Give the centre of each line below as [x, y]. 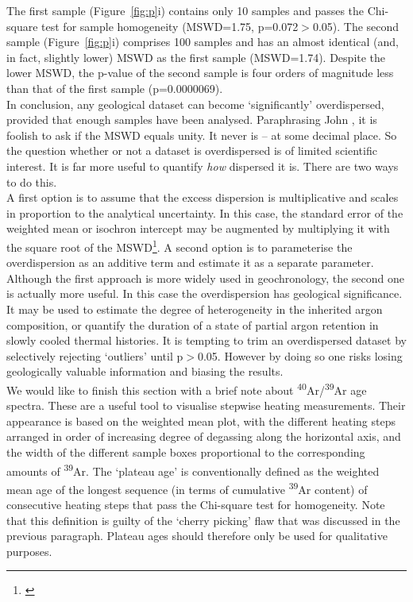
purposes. [29, 551]
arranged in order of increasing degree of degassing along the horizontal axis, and [204, 436]
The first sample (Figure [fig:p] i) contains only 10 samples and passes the [185, 10]
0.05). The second [356, 26]
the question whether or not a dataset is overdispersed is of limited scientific [192, 150]
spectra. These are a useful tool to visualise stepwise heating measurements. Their [206, 405]
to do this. [32, 181]
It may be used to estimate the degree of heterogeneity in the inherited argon [195, 309]
